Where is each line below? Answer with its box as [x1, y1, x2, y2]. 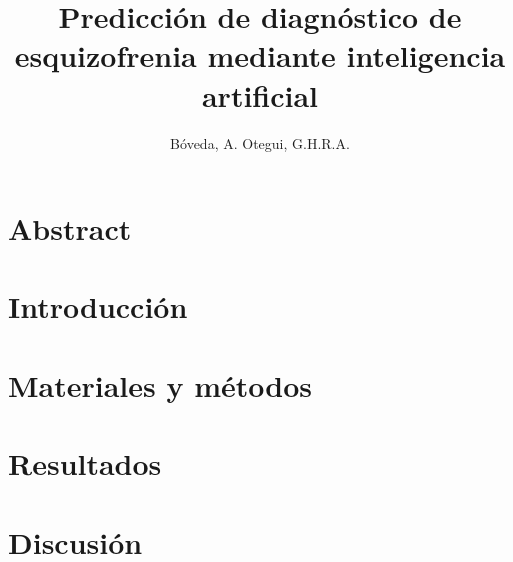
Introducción [8, 286, 188, 327]
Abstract [8, 208, 132, 249]
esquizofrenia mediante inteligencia [14, 35, 506, 76]
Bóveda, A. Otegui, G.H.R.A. [170, 132, 350, 153]
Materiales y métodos [8, 364, 312, 405]
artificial [201, 74, 319, 115]
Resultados [8, 443, 162, 484]
